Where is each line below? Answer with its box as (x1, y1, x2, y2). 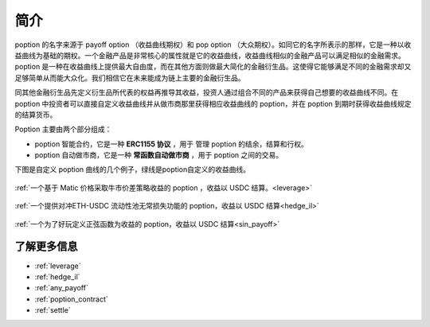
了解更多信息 (14, 239, 78, 254)
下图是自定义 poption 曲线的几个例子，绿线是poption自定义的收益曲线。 (14, 165, 251, 174)
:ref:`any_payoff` (34, 283, 89, 293)
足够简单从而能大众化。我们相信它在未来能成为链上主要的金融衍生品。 (14, 72, 245, 83)
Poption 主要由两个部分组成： (14, 124, 112, 134)
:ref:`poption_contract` (34, 294, 108, 304)
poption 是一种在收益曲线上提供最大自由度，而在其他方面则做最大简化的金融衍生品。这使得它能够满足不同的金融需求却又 (14, 62, 412, 72)
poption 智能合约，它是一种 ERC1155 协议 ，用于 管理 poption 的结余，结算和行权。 (34, 139, 308, 149)
